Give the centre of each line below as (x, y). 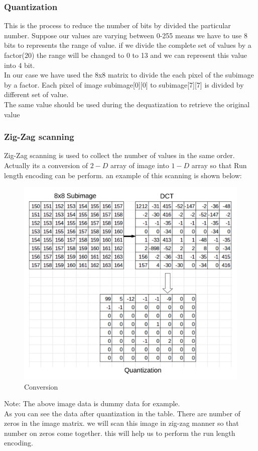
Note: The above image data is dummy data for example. (92, 403)
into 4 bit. (20, 65)
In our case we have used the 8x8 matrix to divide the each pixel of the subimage (129, 75)
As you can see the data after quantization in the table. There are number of (122, 413)
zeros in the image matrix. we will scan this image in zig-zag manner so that (121, 423)
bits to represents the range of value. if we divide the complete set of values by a (128, 45)
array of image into (140, 165)
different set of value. (36, 94)
